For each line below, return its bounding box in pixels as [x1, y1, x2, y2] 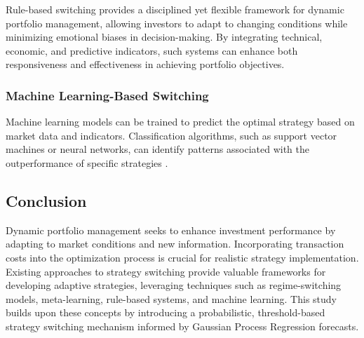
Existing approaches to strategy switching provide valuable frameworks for [6, 264, 326, 278]
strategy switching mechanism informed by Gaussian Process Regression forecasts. [6, 318, 359, 333]
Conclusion [6, 189, 87, 211]
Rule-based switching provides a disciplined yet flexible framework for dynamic [6, 2, 344, 16]
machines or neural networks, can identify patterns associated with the [6, 142, 309, 156]
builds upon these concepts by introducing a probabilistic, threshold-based [6, 305, 325, 320]
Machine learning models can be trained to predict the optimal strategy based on [6, 114, 355, 129]
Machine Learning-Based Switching [6, 86, 209, 104]
